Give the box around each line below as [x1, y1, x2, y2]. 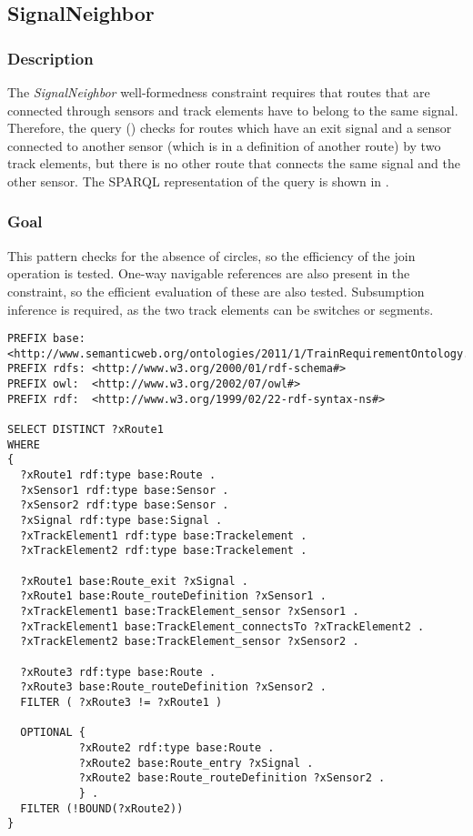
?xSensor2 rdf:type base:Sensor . [20, 499, 229, 512]
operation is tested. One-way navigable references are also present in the [7, 264, 410, 283]
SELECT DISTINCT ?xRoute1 [7, 423, 164, 437]
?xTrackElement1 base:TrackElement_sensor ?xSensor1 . [20, 604, 359, 618]
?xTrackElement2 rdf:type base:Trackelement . [20, 544, 307, 558]
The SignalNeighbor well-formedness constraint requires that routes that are [7, 83, 430, 101]
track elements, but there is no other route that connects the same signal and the [7, 154, 460, 173]
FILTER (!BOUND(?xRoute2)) [20, 801, 184, 815]
